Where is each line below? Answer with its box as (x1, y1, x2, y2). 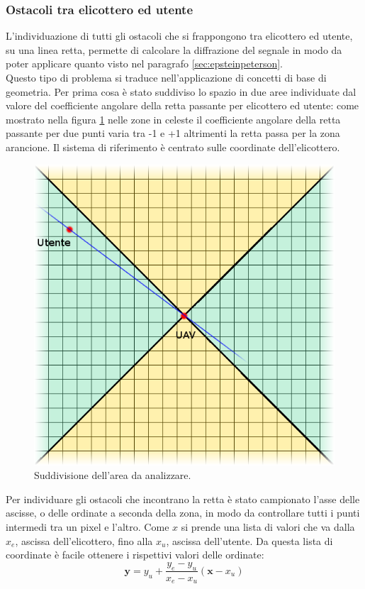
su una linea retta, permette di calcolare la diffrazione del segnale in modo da (6, 42, 342, 57)
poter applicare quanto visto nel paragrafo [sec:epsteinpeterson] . (6, 56, 283, 71)
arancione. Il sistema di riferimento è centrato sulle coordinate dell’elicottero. (6, 139, 340, 154)
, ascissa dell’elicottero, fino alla (15, 533, 153, 548)
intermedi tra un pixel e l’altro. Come (6, 519, 169, 534)
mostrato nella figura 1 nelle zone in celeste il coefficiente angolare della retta (6, 111, 341, 126)
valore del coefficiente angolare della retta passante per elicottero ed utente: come (6, 98, 359, 113)
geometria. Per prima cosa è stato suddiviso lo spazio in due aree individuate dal (6, 84, 356, 99)
